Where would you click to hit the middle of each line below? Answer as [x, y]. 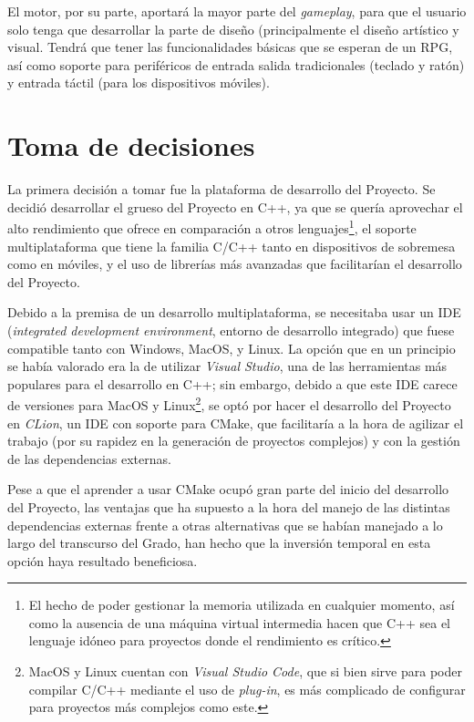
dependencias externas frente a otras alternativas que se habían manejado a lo [225, 525]
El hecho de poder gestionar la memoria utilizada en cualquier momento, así [242, 605]
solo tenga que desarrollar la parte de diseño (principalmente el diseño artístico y [233, 29]
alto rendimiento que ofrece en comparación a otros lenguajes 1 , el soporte [212, 227]
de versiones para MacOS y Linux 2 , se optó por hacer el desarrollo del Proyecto [229, 403]
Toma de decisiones [131, 145]
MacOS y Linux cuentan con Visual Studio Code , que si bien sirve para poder [245, 671]
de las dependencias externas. [89, 458]
